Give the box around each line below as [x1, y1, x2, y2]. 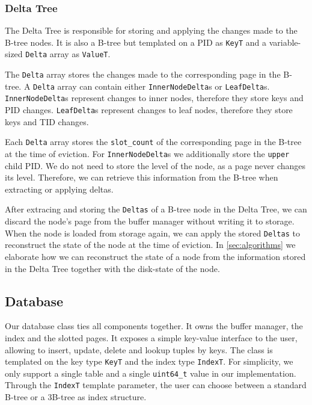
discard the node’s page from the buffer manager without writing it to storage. [5, 215, 295, 227]
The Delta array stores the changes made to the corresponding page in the [5, 68, 281, 81]
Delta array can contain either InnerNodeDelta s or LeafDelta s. [33, 79, 270, 92]
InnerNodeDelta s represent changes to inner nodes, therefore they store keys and [5, 91, 304, 104]
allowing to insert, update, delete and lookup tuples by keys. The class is [5, 343, 273, 356]
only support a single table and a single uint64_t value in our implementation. [5, 366, 296, 379]
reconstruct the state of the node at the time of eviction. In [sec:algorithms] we [5, 238, 296, 251]
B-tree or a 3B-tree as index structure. [5, 391, 147, 403]
